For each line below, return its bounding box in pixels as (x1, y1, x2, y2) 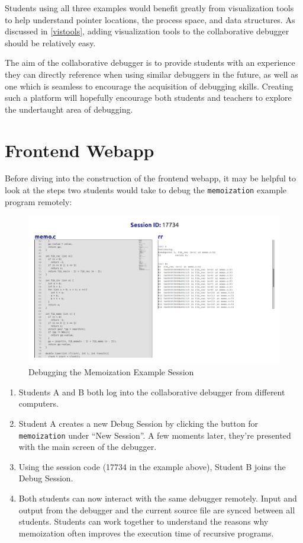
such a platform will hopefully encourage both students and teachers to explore (5, 91, 292, 104)
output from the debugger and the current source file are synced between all (18, 503, 295, 516)
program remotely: (5, 195, 72, 207)
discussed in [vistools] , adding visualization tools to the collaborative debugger (5, 25, 289, 37)
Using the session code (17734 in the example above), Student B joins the (18, 460, 286, 472)
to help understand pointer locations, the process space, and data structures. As (5, 13, 295, 25)
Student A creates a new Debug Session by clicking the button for (18, 417, 258, 429)
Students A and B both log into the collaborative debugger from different (18, 385, 285, 398)
